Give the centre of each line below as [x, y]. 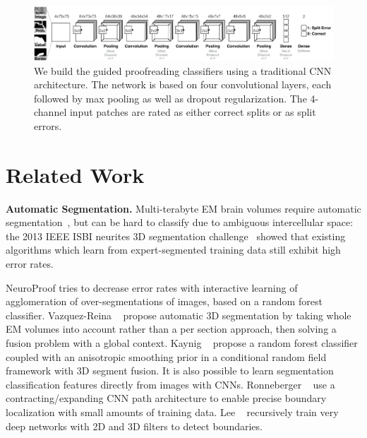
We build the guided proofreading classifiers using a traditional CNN [183, 70]
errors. [48, 125]
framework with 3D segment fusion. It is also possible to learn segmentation [170, 371]
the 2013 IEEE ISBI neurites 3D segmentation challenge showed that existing [176, 236]
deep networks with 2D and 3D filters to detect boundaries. [134, 426]
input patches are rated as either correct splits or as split [193, 112]
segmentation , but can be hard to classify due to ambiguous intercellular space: [180, 222]
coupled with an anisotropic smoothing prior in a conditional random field [166, 356]
